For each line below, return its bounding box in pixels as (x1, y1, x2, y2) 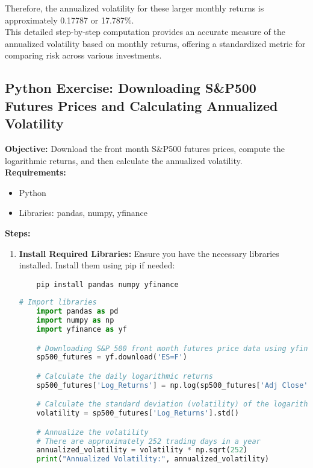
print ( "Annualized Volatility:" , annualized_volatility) (36, 455, 270, 464)
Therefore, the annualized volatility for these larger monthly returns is (5, 2, 264, 14)
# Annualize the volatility (36, 428, 149, 437)
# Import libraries (19, 298, 97, 307)
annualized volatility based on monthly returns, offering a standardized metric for (5, 37, 306, 49)
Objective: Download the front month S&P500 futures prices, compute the (5, 142, 285, 154)
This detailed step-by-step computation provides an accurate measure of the (5, 25, 285, 38)
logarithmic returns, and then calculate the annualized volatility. (5, 154, 243, 166)
